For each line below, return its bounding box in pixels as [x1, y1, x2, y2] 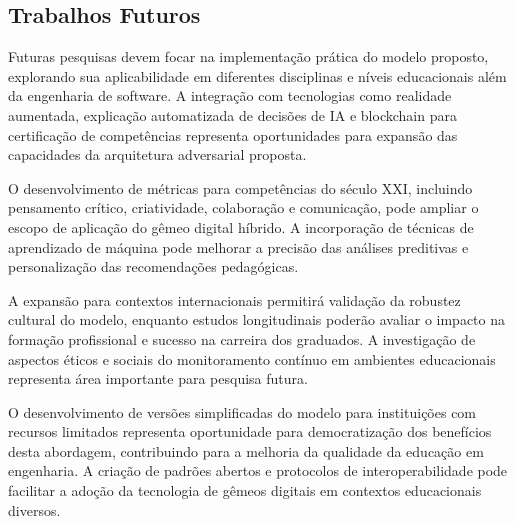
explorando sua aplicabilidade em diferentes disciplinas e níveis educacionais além [8, 65, 507, 86]
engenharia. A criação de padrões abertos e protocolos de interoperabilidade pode [8, 460, 508, 481]
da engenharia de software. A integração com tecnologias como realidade [8, 85, 452, 106]
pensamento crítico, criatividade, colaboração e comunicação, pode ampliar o [8, 197, 479, 218]
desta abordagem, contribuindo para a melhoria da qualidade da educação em [8, 440, 484, 461]
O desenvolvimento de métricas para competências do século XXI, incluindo [8, 177, 473, 198]
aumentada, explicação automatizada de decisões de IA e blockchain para [8, 104, 457, 125]
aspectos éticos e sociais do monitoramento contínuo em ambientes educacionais [8, 348, 496, 369]
